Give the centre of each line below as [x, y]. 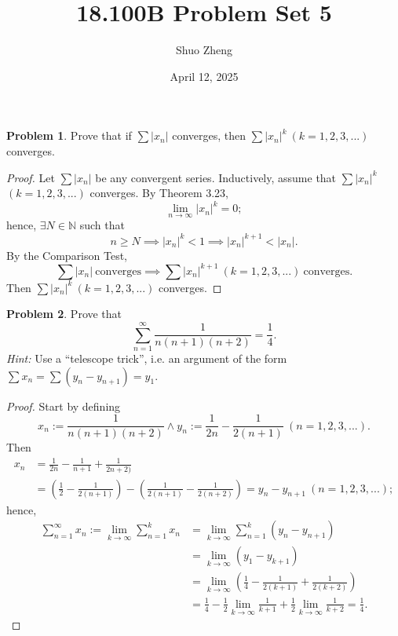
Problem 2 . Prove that [64, 314]
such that [102, 225]
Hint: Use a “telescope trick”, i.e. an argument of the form [147, 358]
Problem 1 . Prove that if [69, 135]
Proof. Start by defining [64, 406]
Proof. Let [31, 177]
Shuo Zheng [204, 50]
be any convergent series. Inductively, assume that [216, 177]
